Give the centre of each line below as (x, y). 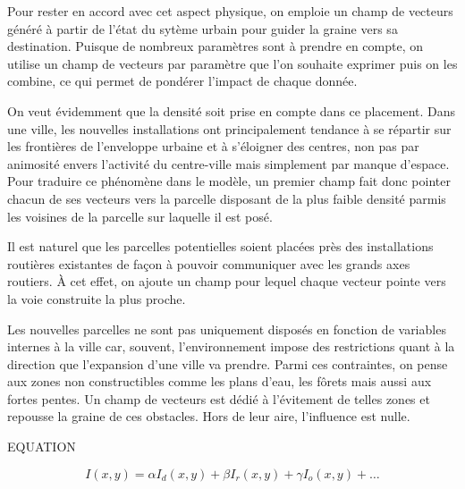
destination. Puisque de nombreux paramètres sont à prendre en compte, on (216, 46)
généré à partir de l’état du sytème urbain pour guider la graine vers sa (203, 28)
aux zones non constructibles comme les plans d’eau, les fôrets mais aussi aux (220, 381)
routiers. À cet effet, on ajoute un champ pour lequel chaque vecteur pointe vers (227, 281)
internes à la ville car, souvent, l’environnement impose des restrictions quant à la (231, 346)
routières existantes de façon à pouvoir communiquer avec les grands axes (209, 263)
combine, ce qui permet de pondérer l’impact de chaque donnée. (182, 81)
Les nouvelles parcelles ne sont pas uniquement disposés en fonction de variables (227, 329)
